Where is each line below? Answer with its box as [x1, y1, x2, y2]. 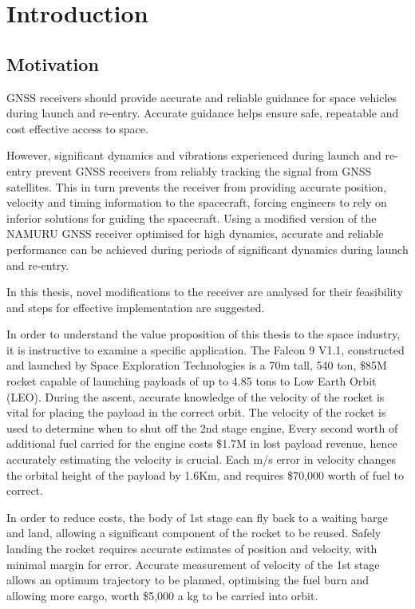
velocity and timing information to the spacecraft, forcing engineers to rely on [6, 194, 387, 211]
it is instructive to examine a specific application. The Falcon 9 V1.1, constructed [6, 341, 405, 358]
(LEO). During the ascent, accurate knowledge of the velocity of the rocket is [6, 388, 385, 405]
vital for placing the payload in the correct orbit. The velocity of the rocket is [6, 404, 386, 421]
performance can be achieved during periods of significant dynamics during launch [6, 240, 409, 257]
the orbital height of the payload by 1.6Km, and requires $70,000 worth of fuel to [6, 466, 405, 483]
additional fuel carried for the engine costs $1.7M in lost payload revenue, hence [6, 435, 397, 452]
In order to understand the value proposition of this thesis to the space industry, [6, 326, 401, 342]
